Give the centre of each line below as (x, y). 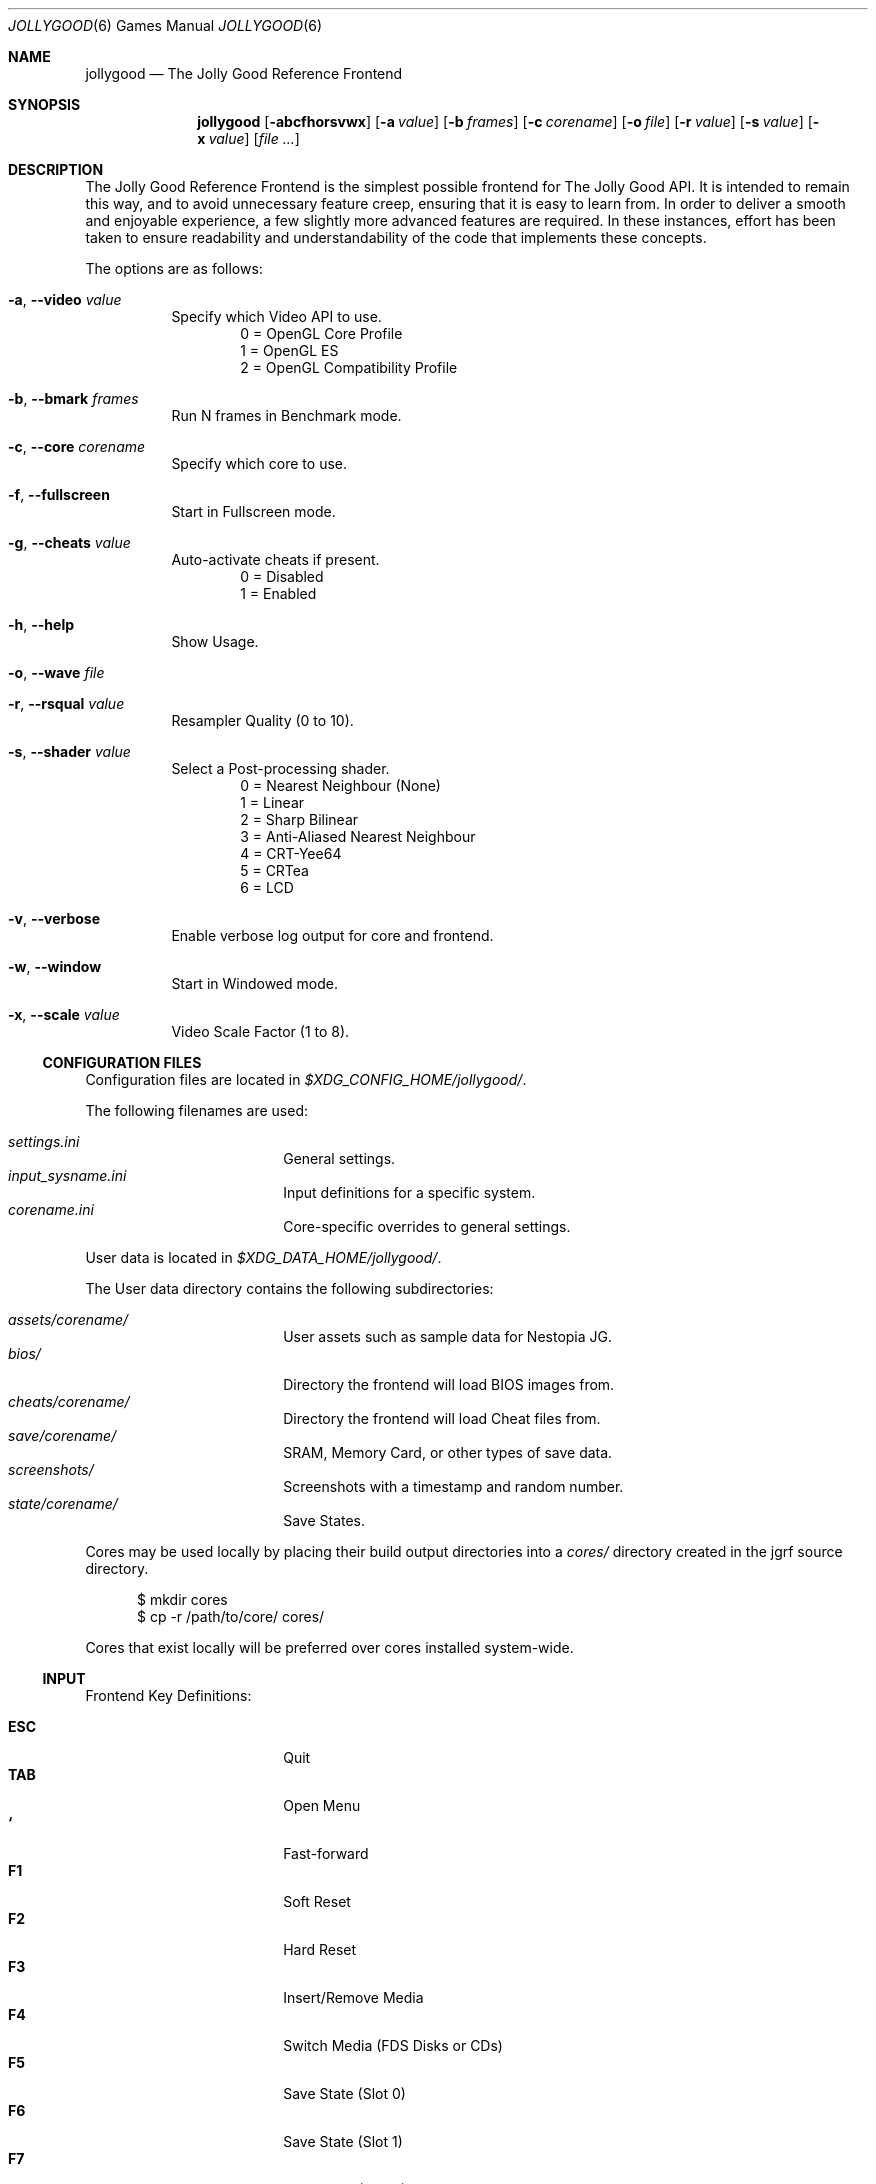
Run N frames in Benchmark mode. (286, 415)
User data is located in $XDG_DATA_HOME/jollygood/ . (263, 1257)
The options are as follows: (174, 268)
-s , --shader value (69, 751)
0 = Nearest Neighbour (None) (340, 785)
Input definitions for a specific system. (409, 1192)
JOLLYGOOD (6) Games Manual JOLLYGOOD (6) (165, 25)
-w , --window (55, 966)
